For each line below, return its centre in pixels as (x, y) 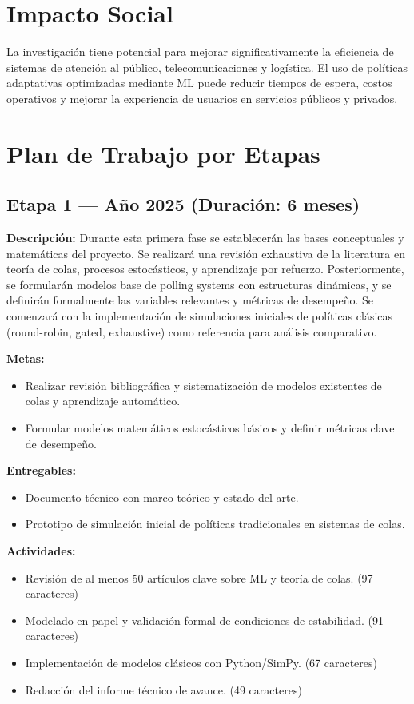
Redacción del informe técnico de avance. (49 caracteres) (163, 689)
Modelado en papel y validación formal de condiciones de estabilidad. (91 (205, 620)
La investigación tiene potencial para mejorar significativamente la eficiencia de (200, 52)
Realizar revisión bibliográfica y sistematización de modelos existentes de (203, 385)
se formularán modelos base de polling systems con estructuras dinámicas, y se (199, 284)
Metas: (26, 358)
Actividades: (41, 550)
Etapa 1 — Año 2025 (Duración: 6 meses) (183, 204)
